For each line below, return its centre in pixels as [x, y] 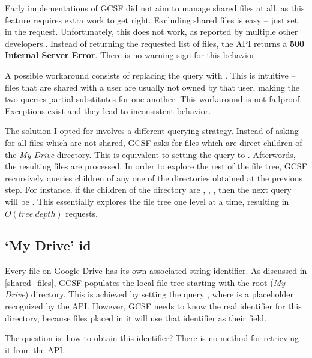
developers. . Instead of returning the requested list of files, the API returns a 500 [155, 43]
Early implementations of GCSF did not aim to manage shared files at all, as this [155, 8]
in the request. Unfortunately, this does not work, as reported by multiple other [151, 32]
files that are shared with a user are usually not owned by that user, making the [152, 87]
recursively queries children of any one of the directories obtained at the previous [154, 177]
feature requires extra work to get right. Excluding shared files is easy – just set [151, 20]
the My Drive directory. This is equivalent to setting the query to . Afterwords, [150, 154]
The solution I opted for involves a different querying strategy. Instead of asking [152, 131]
